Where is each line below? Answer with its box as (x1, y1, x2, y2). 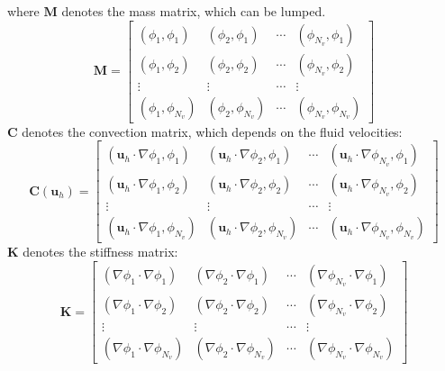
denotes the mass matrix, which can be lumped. (61, 2, 326, 20)
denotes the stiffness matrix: (23, 242, 178, 261)
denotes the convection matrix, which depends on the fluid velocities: (22, 122, 403, 140)
